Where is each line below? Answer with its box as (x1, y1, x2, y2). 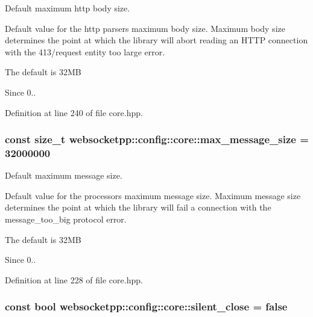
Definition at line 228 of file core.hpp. (5, 273, 143, 286)
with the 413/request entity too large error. (5, 45, 165, 58)
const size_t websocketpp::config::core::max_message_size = (5, 132, 309, 147)
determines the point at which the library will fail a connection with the (5, 201, 271, 214)
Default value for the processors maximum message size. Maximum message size (5, 189, 301, 202)
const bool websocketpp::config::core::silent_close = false (5, 299, 288, 314)
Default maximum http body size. (5, 2, 130, 14)
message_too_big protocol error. (5, 213, 127, 226)
